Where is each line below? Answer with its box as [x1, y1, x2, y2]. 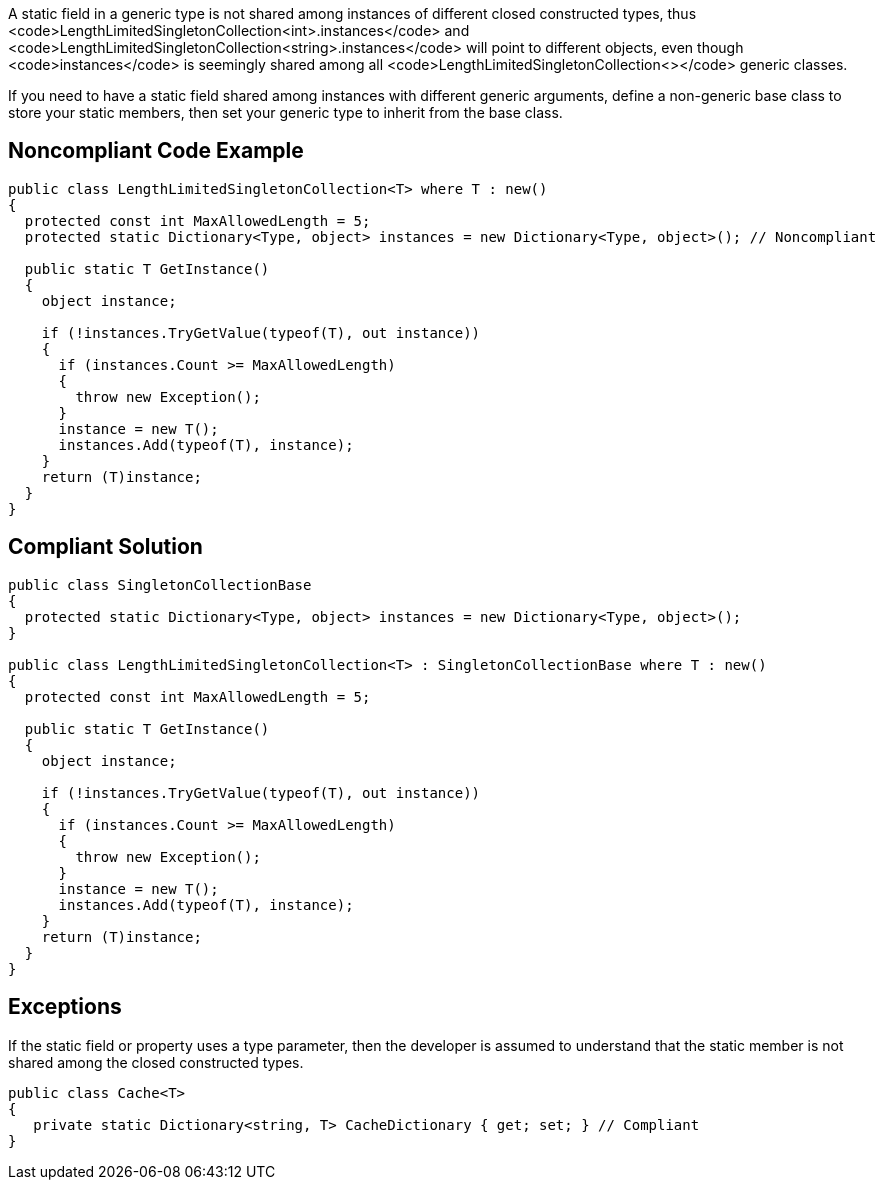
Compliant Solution [8, 534, 203, 560]
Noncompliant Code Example [8, 138, 304, 164]
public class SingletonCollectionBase [8, 576, 312, 593]
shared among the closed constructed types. [8, 1053, 304, 1071]
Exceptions [8, 994, 122, 1020]
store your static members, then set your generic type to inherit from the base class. [8, 104, 563, 121]
